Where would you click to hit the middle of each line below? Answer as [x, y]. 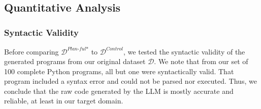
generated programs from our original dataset [75, 61]
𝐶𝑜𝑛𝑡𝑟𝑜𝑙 [115, 49]
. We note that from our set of [201, 61]
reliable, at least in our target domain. [64, 101]
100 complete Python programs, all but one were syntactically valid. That [119, 71]
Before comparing [31, 51]
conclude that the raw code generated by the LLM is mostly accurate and [119, 91]
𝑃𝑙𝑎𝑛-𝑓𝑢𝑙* [78, 49]
